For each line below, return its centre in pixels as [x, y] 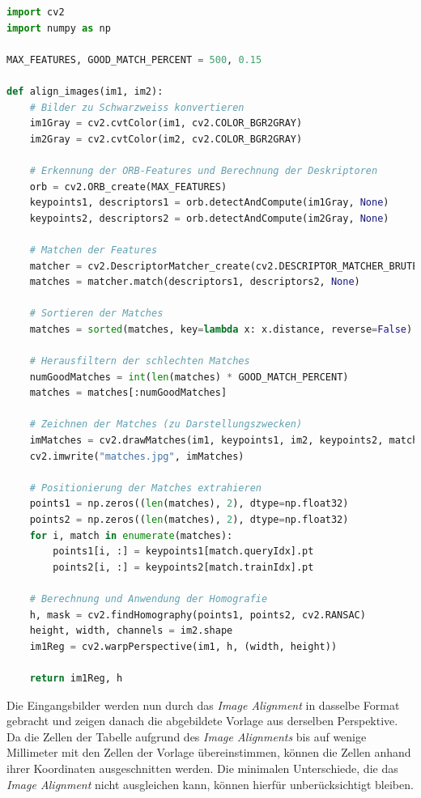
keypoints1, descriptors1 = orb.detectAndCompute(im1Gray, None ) [209, 203]
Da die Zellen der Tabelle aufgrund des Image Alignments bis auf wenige [187, 736]
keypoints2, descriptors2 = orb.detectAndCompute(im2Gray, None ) [209, 218]
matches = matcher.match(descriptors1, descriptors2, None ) [195, 282]
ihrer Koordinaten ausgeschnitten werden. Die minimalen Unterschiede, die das [202, 768]
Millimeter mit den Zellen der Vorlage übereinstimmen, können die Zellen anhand [209, 752]
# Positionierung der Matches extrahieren [145, 488]
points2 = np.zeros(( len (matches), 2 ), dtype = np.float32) [189, 520]
